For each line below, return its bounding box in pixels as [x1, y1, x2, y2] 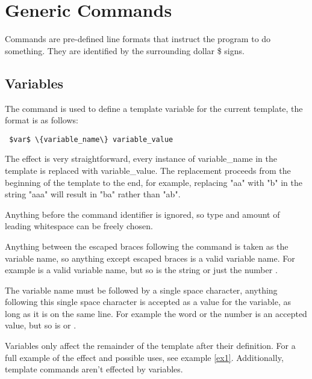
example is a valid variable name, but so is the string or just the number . [5, 263, 278, 276]
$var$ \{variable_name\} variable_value [9, 135, 173, 144]
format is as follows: [5, 114, 78, 126]
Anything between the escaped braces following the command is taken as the [5, 239, 289, 252]
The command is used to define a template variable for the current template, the [5, 102, 303, 114]
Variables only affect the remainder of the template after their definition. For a [5, 339, 296, 352]
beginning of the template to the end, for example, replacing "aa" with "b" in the [5, 176, 302, 188]
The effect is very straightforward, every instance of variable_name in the [5, 152, 277, 165]
